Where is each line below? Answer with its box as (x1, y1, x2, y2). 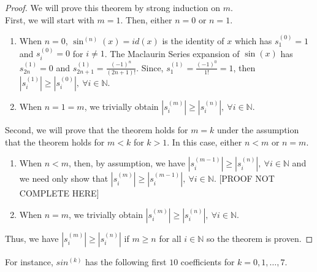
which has (234, 34, 272, 47)
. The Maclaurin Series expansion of (104, 47, 240, 60)
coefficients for (180, 255, 235, 268)
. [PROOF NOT (213, 172, 275, 185)
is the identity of (162, 34, 224, 47)
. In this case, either (167, 135, 242, 148)
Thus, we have (5, 231, 59, 244)
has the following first (85, 255, 167, 268)
